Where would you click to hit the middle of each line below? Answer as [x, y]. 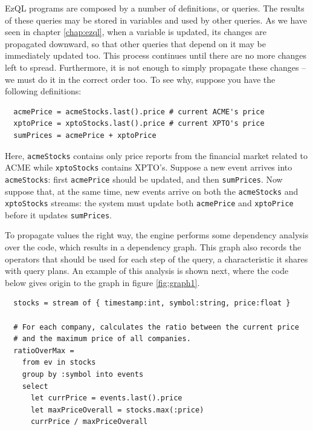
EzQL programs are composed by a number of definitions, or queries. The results [155, 8]
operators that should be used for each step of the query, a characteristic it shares [156, 259]
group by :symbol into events [83, 374]
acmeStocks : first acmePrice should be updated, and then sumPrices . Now [144, 179]
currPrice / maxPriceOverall [89, 422]
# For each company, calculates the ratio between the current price [156, 327]
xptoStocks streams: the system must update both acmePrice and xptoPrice [149, 203]
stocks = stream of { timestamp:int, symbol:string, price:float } [152, 303]
